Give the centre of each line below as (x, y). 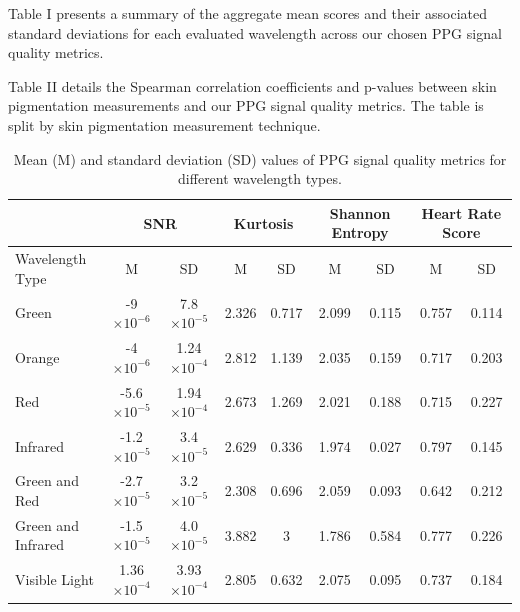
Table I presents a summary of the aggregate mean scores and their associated (247, 13)
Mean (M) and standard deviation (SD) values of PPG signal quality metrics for (260, 158)
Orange (37, 356)
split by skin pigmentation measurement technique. (164, 124)
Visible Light (54, 579)
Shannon (360, 212)
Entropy (360, 232)
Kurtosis (263, 222)
